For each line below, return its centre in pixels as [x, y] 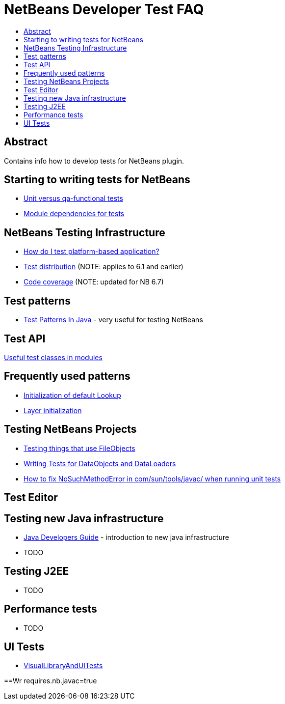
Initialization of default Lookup [72, 395]
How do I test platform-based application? [91, 252]
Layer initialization [53, 410]
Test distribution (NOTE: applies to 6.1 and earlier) [104, 267]
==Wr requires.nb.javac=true [51, 681]
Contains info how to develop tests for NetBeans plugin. [94, 161]
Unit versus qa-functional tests [73, 198]
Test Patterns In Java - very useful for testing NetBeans [113, 320]
